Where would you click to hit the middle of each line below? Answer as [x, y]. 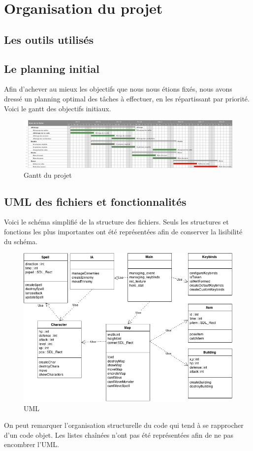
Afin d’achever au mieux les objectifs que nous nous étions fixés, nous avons [118, 89]
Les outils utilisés [49, 39]
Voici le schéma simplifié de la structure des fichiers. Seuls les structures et [116, 222]
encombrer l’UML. [32, 444]
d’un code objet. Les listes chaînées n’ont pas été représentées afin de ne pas [119, 435]
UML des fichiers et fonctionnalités [95, 201]
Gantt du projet [48, 175]
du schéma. [21, 241]
